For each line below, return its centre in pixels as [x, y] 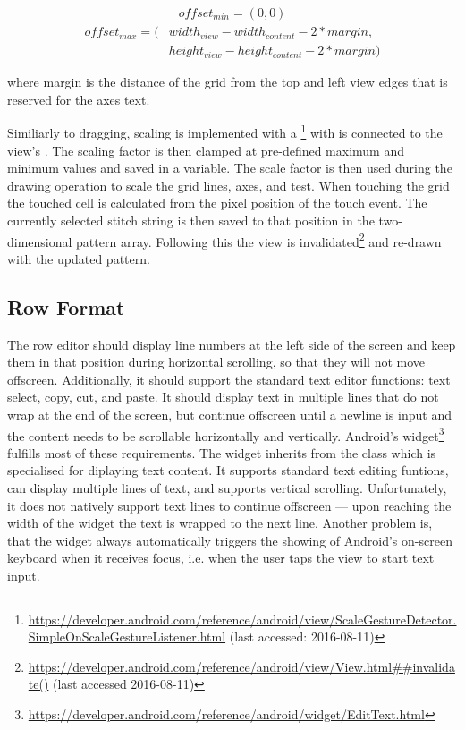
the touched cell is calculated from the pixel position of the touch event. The [217, 203]
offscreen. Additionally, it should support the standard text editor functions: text [229, 379]
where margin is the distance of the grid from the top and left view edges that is [228, 82]
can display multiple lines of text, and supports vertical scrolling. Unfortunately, [227, 487]
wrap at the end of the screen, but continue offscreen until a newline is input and [229, 414]
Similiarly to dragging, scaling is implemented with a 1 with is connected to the [225, 131]
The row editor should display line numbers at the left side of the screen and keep [232, 344]
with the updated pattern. [79, 258]
